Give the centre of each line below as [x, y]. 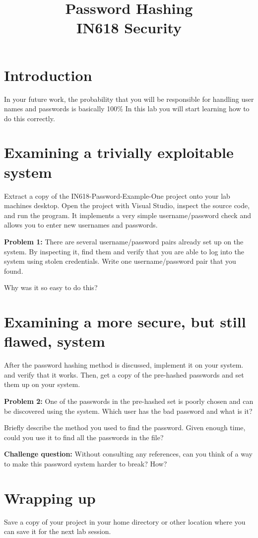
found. [14, 270]
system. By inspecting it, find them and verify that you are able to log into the [124, 251]
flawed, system [55, 341]
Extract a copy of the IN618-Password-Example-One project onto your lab [117, 195]
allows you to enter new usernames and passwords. [81, 225]
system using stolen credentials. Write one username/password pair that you [120, 261]
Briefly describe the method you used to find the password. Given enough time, [125, 427]
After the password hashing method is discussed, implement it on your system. [124, 365]
